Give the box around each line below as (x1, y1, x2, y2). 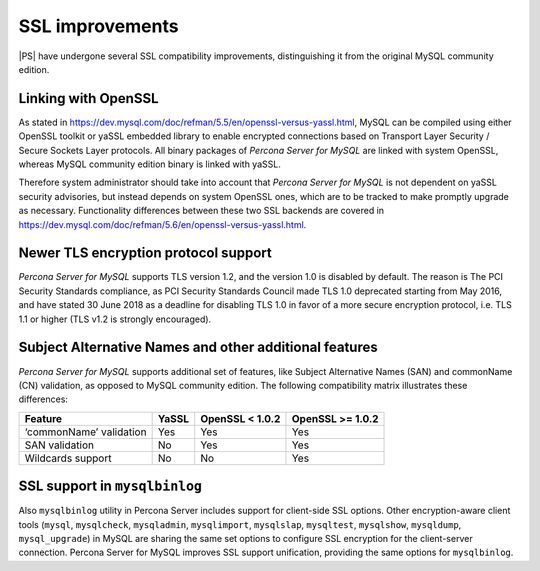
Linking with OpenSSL (18, 90, 159, 107)
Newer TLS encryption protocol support (18, 245, 272, 262)
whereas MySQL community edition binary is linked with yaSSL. (18, 158, 282, 170)
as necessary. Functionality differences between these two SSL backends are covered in (18, 205, 385, 217)
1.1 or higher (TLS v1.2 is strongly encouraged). (18, 313, 212, 325)
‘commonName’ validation (24, 425, 147, 439)
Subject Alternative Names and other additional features (18, 339, 379, 356)
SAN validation (24, 438, 95, 452)
